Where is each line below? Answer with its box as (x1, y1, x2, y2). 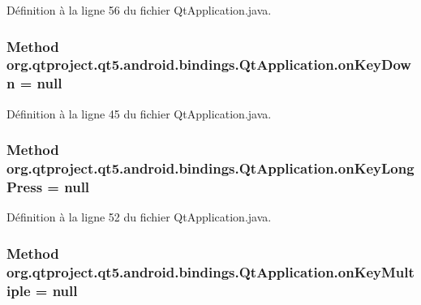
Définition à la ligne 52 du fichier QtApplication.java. (6, 208, 272, 226)
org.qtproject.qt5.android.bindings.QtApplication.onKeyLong (6, 158, 415, 178)
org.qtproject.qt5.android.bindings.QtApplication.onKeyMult (6, 261, 415, 281)
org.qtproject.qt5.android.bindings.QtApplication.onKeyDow (6, 54, 411, 75)
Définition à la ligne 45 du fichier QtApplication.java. (6, 105, 272, 122)
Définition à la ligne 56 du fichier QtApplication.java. (6, 2, 272, 18)
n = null (6, 73, 62, 93)
